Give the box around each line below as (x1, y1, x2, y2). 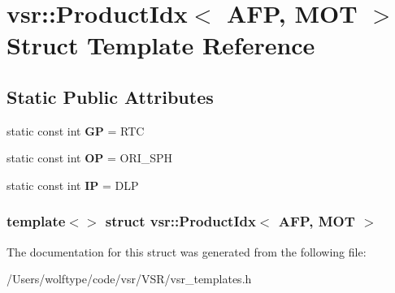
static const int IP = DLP (7, 176, 139, 193)
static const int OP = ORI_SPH (7, 149, 173, 166)
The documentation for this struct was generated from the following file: (7, 243, 367, 260)
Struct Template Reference (7, 28, 315, 62)
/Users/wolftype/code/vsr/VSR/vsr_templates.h (7, 270, 252, 287)
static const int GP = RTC (7, 122, 145, 139)
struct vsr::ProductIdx (105, 211, 256, 231)
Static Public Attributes (7, 84, 214, 109)
